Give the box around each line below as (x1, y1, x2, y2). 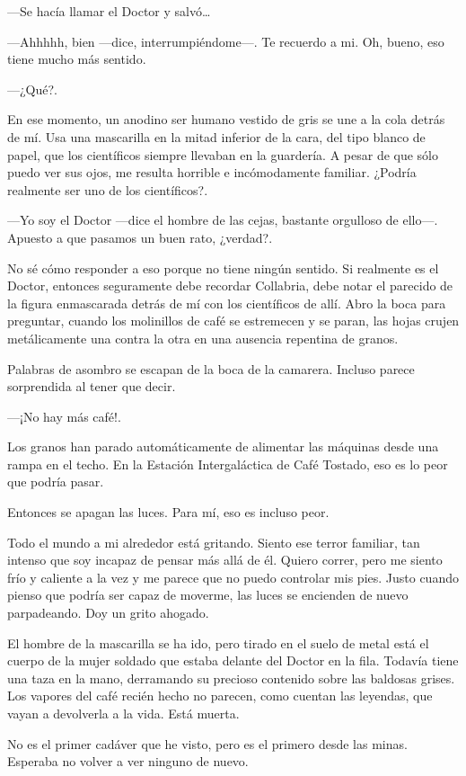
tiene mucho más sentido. (7, 49, 146, 68)
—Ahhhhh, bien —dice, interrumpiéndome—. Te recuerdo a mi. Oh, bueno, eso (7, 31, 444, 50)
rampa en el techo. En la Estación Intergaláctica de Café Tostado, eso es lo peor (7, 454, 448, 473)
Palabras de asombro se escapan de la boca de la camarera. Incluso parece (7, 359, 415, 378)
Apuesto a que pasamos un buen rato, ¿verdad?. (7, 227, 273, 246)
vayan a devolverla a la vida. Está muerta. (7, 704, 240, 722)
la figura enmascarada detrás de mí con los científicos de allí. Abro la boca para (7, 293, 446, 312)
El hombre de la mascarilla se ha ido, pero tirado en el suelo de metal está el (7, 633, 429, 652)
